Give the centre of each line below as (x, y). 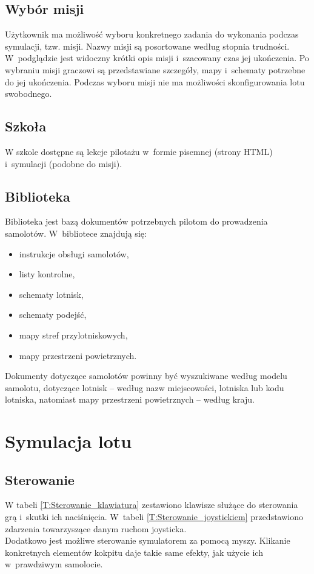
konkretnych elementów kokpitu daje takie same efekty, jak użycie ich (134, 552)
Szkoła (26, 126)
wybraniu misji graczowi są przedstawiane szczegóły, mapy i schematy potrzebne (155, 69)
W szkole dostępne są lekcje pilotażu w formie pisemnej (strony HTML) (139, 151)
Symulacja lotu (68, 441)
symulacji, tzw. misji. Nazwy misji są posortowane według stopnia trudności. (147, 46)
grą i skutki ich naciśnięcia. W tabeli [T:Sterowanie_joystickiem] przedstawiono (154, 517)
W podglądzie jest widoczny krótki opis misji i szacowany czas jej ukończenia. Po (157, 58)
